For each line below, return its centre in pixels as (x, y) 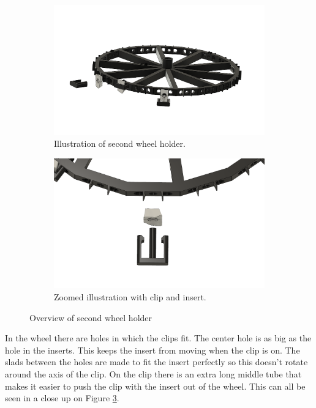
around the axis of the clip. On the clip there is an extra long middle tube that (153, 374)
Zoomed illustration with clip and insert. (130, 297)
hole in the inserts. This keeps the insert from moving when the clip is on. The (152, 350)
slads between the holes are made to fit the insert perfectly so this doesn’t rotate (156, 362)
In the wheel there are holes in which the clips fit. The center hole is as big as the (158, 338)
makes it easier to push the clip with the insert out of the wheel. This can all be (155, 386)
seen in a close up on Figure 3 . (62, 398)
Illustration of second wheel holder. (120, 143)
